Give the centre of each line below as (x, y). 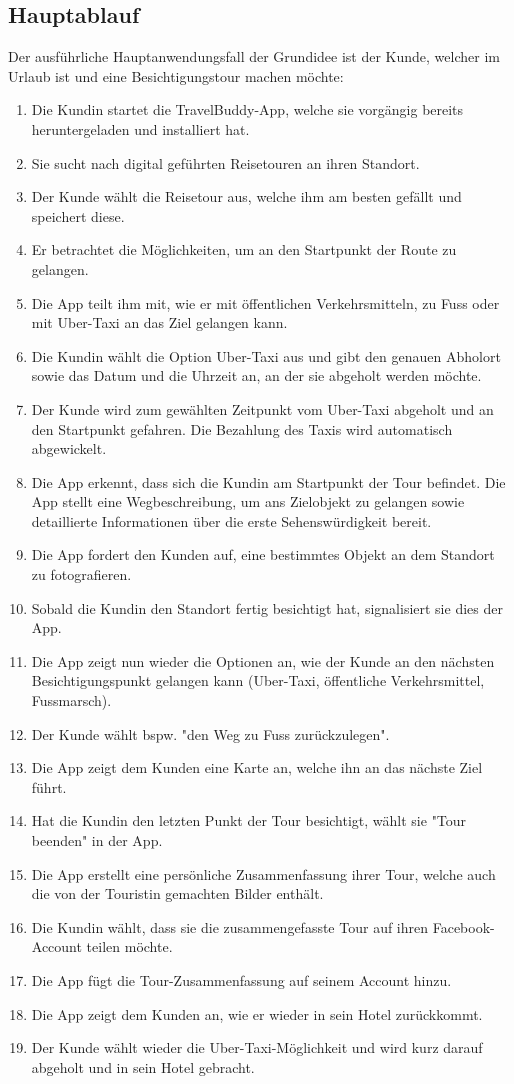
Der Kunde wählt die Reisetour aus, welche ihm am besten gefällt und (246, 196)
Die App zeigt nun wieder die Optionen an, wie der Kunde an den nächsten (263, 660)
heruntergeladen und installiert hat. (140, 128)
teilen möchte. (129, 946)
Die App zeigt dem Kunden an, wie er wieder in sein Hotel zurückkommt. (257, 1013)
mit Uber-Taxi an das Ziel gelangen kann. (159, 322)
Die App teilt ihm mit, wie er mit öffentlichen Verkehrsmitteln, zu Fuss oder (265, 302)
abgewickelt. (69, 448)
